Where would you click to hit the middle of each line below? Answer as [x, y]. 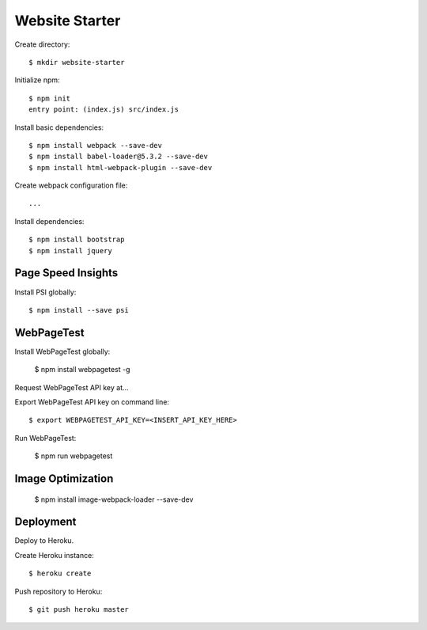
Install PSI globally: [45, 292]
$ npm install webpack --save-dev [95, 145]
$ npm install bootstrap [77, 240]
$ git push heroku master [79, 610]
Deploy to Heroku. [44, 541]
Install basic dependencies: [59, 127]
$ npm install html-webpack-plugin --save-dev [121, 167]
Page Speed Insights [66, 273]
